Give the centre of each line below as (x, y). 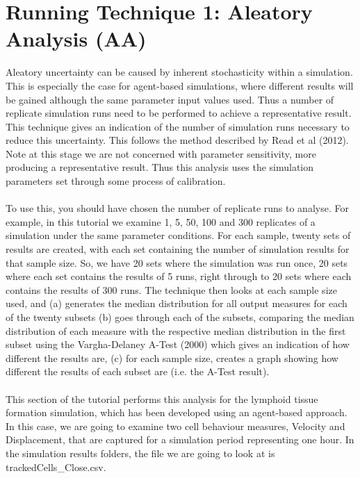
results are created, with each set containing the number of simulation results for (178, 249)
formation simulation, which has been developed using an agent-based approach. (177, 412)
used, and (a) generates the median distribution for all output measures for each (177, 303)
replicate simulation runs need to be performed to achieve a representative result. (179, 113)
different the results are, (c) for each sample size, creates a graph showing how (172, 357)
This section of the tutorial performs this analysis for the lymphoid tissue (162, 398)
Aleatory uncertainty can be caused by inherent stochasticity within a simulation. (179, 72)
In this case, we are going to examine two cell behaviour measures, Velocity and (175, 426)
